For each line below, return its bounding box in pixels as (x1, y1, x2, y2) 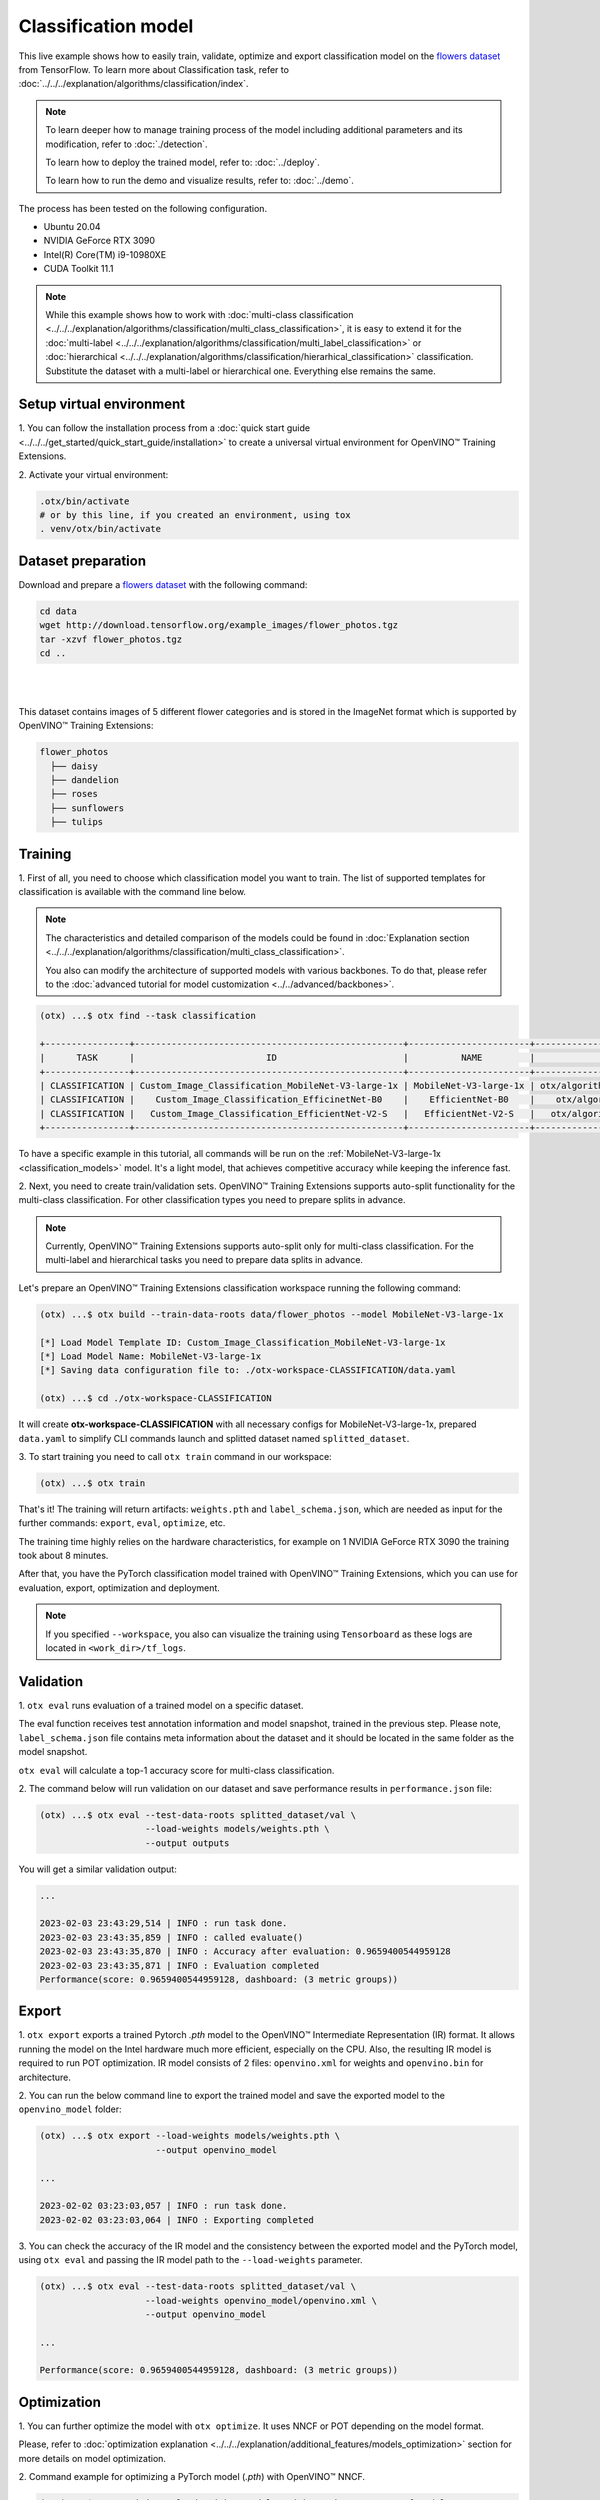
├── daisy (50, 760, 99, 772)
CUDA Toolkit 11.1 (43, 263, 114, 275)
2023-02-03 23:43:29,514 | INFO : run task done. (39, 1918, 288, 1929)
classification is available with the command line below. (18, 886, 247, 898)
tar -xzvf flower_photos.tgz (39, 633, 183, 645)
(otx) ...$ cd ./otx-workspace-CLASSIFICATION (39, 1393, 272, 1404)
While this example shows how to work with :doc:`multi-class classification (45, 309, 354, 321)
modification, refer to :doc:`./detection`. (45, 138, 209, 150)
